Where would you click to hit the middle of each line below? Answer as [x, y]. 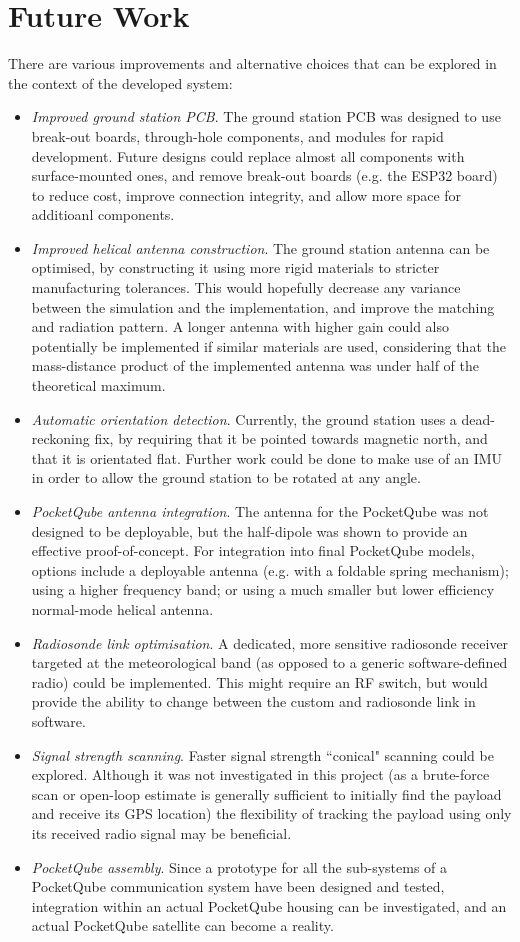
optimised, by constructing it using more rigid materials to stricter [235, 267]
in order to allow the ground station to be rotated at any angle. [226, 477]
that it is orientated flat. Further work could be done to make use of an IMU [267, 457]
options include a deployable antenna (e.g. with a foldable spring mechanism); [270, 569]
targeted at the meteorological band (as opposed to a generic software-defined [269, 662]
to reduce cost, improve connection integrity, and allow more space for [246, 194]
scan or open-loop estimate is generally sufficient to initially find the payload [266, 793]
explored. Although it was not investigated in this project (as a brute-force [260, 774]
